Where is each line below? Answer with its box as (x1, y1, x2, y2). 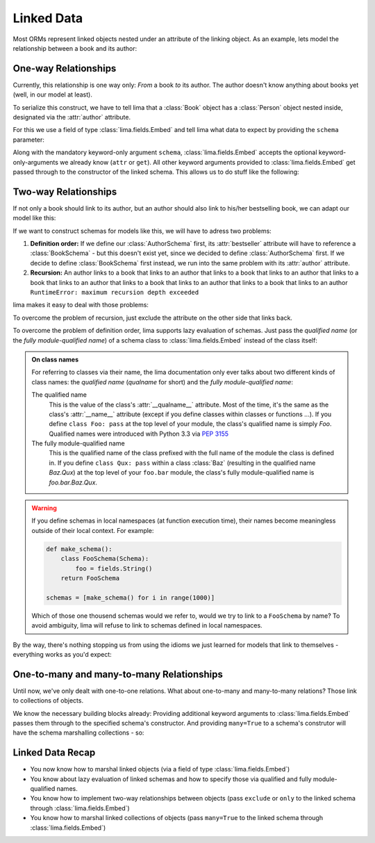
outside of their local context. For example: (31, 526, 154, 534)
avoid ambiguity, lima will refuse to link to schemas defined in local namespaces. (31, 621, 263, 630)
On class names (31, 355, 79, 363)
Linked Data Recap (12, 747, 96, 759)
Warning (31, 504, 57, 512)
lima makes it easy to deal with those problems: (12, 301, 149, 309)
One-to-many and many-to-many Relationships (12, 668, 224, 680)
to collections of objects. (12, 696, 83, 705)
